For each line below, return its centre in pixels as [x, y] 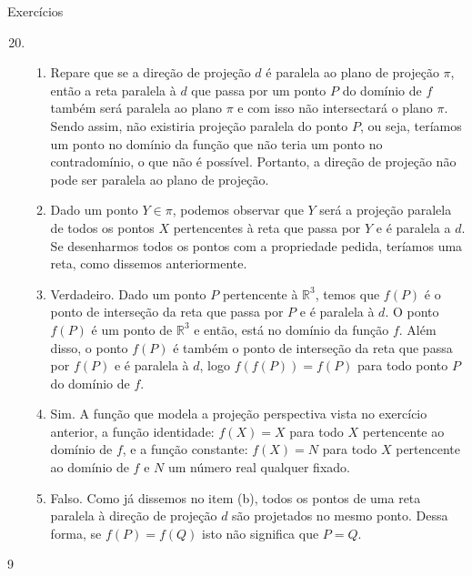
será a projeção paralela [386, 210]
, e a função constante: [185, 449]
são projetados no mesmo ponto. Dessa [340, 515]
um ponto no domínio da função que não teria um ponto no [216, 143]
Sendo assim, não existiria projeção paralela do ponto [199, 125]
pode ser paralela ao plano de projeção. [160, 179]
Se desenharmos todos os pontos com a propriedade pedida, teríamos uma [256, 245]
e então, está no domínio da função [291, 329]
